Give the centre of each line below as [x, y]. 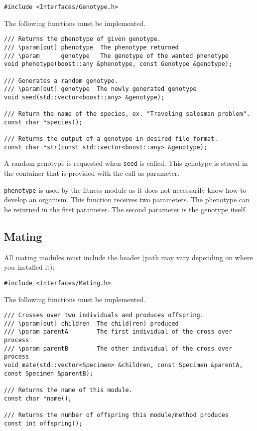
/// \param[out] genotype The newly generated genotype [100, 89]
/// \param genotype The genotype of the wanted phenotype [117, 56]
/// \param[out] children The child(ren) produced [91, 323]
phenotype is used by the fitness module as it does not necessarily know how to [125, 190]
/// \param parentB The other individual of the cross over [118, 348]
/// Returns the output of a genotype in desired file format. [111, 139]
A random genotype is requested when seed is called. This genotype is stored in [126, 163]
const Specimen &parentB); [49, 373]
